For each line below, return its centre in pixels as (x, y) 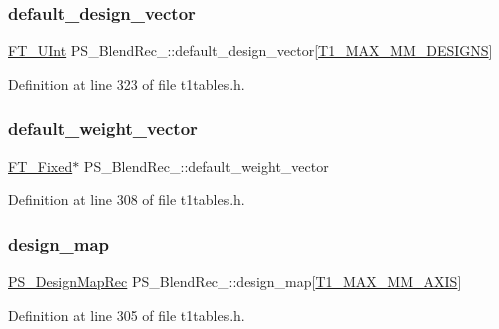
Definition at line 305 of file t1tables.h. (126, 314)
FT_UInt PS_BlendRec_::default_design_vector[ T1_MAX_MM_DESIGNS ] (250, 50)
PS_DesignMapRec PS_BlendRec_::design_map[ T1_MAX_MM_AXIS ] (235, 281)
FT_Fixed (40, 165)
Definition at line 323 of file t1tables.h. (126, 83)
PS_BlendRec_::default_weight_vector (206, 165)
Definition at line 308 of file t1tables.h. (126, 199)
